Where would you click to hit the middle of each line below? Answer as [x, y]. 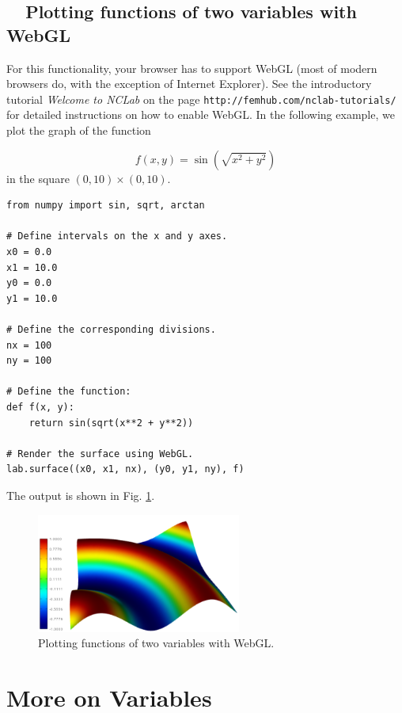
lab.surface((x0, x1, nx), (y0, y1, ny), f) [125, 469]
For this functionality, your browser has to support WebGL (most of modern [192, 68]
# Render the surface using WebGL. [100, 454]
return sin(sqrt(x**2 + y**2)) [111, 423]
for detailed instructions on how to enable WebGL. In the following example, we [201, 114]
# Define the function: [69, 392]
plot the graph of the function [79, 130]
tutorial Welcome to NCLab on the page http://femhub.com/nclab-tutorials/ [201, 99]
